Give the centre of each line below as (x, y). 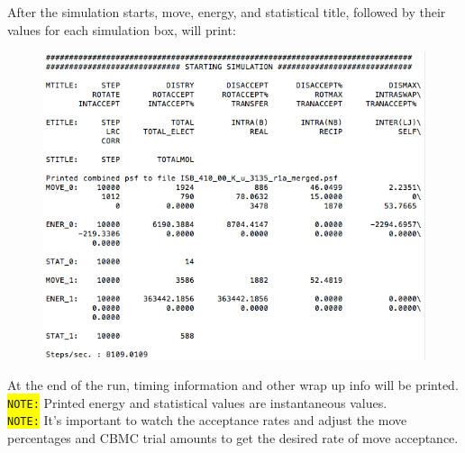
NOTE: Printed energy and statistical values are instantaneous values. (197, 402)
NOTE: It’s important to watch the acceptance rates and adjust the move (207, 420)
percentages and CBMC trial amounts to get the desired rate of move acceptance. (233, 438)
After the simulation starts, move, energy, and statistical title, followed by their (227, 12)
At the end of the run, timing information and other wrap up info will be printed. (233, 385)
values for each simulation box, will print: (122, 29)
